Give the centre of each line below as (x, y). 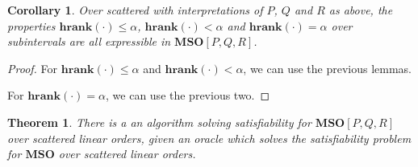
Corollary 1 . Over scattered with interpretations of (135, 10)
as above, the (361, 10)
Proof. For (33, 68)
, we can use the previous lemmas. (328, 68)
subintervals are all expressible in (89, 41)
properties (31, 25)
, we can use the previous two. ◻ (188, 95)
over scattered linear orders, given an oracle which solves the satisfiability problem (209, 138)
